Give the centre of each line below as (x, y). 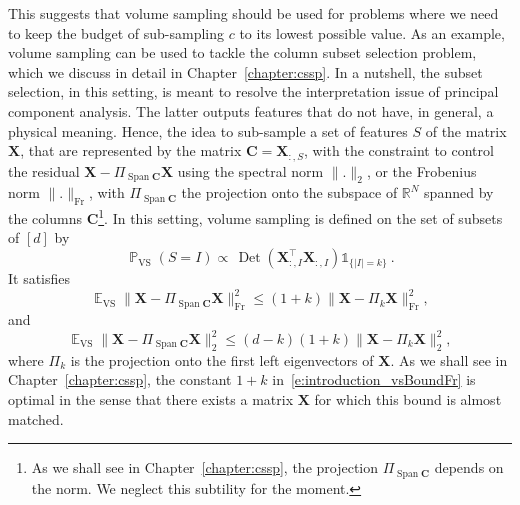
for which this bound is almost (408, 399)
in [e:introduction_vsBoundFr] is (374, 379)
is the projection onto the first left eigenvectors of (222, 359)
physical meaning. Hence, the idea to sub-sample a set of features (208, 130)
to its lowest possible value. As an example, (372, 32)
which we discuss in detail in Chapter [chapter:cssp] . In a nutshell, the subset (245, 71)
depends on (469, 467)
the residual (44, 170)
